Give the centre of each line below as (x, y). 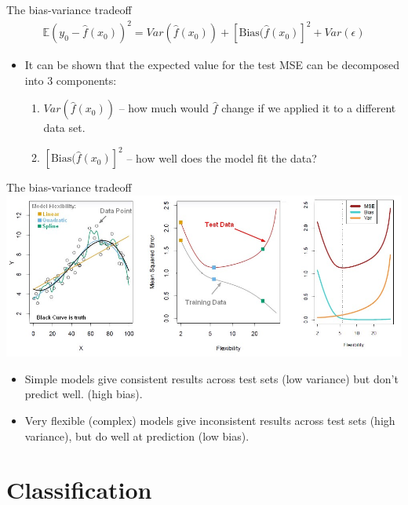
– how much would (164, 108)
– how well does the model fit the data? (222, 157)
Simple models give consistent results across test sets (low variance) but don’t (211, 378)
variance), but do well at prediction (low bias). (137, 435)
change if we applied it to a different (309, 108)
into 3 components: (71, 80)
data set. (64, 128)
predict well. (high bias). (84, 394)
